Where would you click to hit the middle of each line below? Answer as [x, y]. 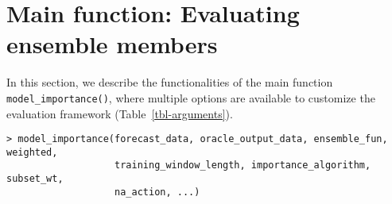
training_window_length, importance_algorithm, [243, 166]
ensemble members [112, 44]
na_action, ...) [157, 192]
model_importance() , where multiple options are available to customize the [191, 97]
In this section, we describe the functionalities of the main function [170, 82]
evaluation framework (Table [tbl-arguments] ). [120, 113]
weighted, [32, 152]
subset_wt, [35, 179]
